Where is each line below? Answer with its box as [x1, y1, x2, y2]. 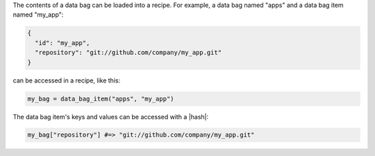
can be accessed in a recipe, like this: [12, 76, 121, 85]
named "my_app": [12, 10, 64, 19]
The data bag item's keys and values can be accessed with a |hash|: [12, 112, 209, 121]
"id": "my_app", [35, 39, 90, 46]
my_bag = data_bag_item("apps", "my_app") [27, 94, 174, 103]
